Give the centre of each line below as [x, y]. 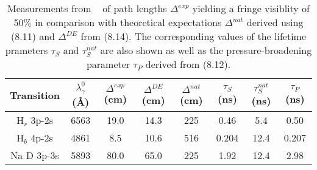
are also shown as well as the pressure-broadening [206, 50]
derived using [275, 22]
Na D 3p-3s [35, 155]
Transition [35, 95]
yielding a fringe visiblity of [251, 8]
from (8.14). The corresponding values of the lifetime [194, 36]
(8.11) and [33, 36]
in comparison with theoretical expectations [128, 22]
